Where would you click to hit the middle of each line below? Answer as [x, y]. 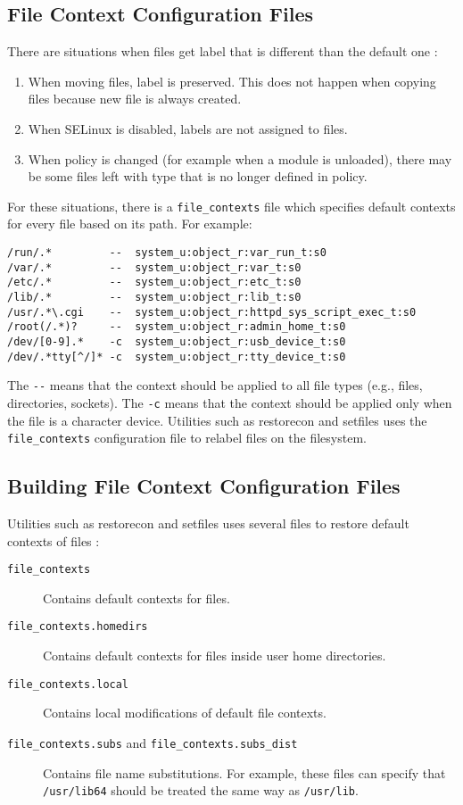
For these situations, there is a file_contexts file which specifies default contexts [231, 206]
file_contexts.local [68, 684]
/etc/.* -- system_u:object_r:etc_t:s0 [154, 282]
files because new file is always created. [135, 99]
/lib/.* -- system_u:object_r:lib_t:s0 [154, 297]
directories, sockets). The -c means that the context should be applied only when [230, 402]
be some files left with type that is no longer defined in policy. [198, 176]
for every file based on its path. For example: [130, 224]
